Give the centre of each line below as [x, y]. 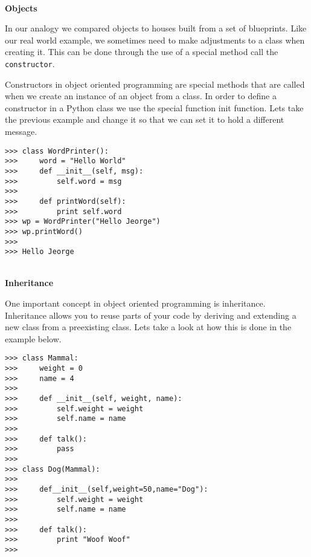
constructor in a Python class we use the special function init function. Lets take [154, 107]
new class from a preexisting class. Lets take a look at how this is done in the [148, 327]
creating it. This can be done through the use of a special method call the [142, 52]
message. [21, 131]
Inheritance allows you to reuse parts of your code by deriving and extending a [151, 315]
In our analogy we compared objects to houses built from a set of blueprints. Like [156, 28]
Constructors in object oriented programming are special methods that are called [155, 84]
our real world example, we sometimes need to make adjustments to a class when [155, 40]
